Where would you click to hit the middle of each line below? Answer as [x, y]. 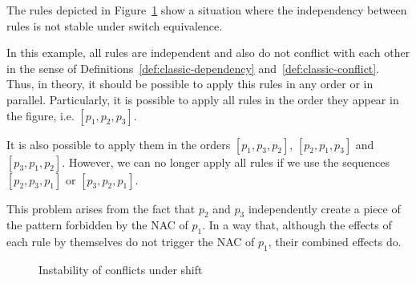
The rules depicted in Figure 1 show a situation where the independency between [207, 10]
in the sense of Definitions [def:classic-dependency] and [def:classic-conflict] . [193, 68]
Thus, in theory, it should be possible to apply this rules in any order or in [190, 84]
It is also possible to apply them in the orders [119, 144]
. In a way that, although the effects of [297, 225]
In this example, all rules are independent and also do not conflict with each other [208, 53]
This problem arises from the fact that [101, 208]
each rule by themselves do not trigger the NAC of [131, 242]
